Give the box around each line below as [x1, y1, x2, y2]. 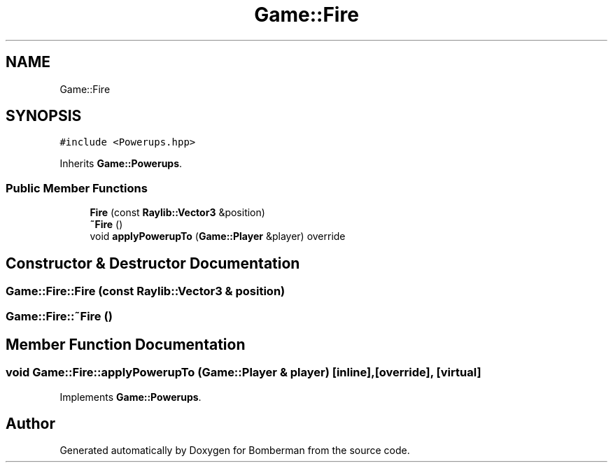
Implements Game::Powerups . [59, 390, 202, 403]
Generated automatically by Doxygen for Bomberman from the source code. [59, 444, 410, 457]
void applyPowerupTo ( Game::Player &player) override [90, 230, 346, 243]
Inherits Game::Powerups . [59, 157, 183, 170]
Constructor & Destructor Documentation [6, 254, 300, 272]
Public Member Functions [6, 180, 148, 195]
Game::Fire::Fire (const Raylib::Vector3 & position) [6, 284, 286, 299]
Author [6, 415, 55, 433]
